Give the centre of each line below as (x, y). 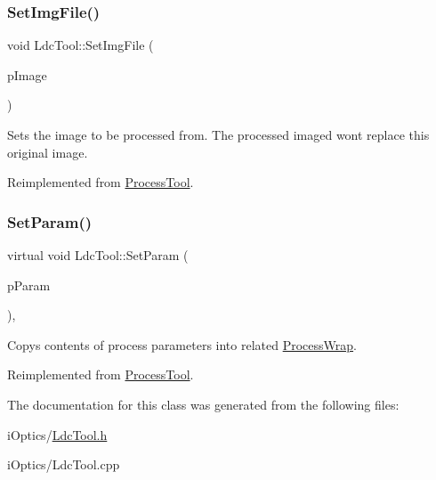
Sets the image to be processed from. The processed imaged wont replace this (218, 134)
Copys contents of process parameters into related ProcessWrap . (182, 344)
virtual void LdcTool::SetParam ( (98, 255)
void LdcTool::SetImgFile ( (81, 45)
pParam (29, 285)
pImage (27, 74)
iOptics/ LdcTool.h (57, 434)
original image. (48, 152)
